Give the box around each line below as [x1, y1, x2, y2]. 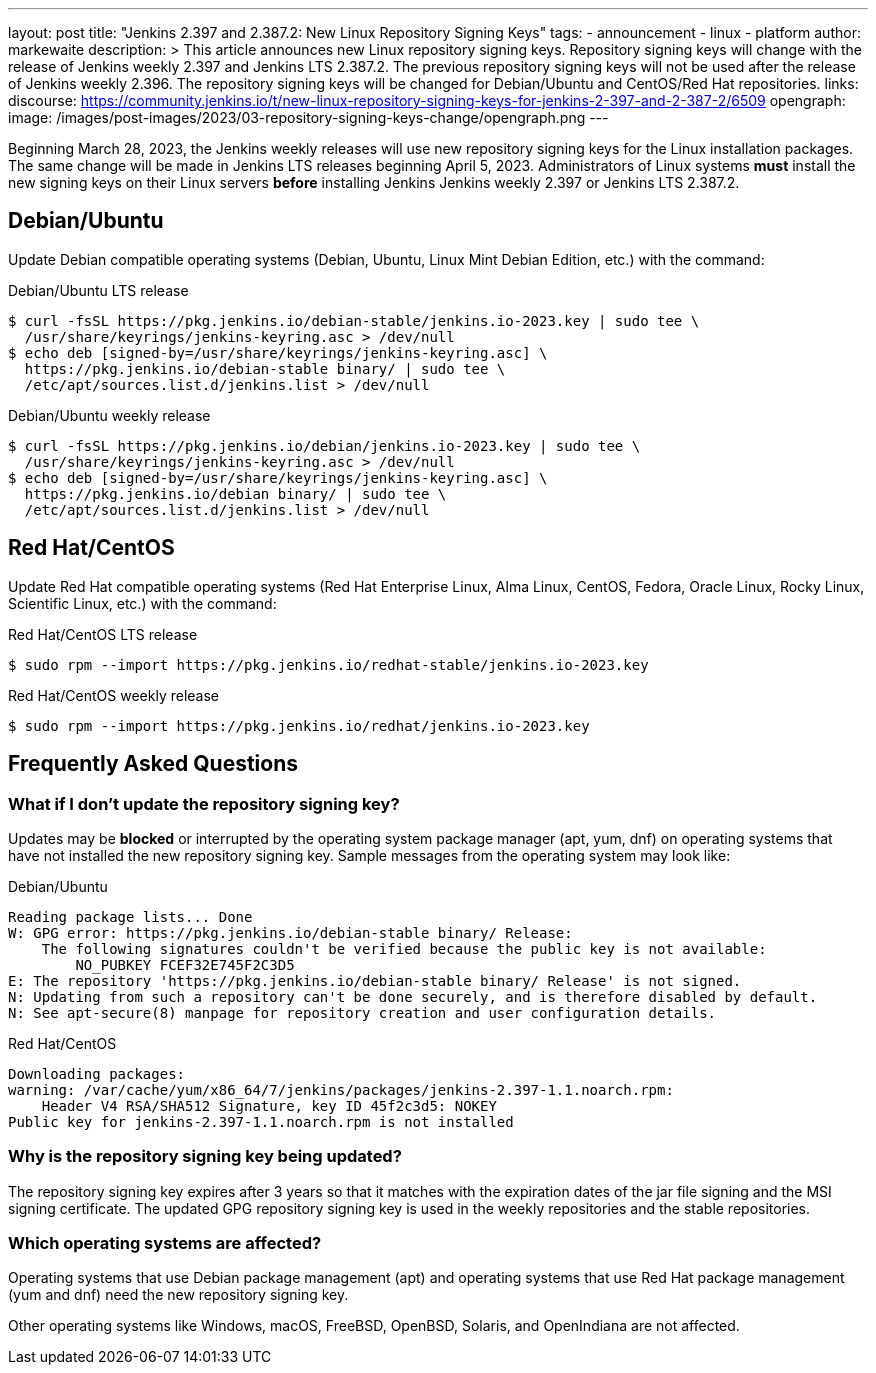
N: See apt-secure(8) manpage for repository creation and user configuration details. [8, 1004, 717, 1021]
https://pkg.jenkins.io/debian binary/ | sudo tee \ [24, 485, 447, 502]
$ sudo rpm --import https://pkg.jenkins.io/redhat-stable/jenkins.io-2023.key [8, 656, 649, 673]
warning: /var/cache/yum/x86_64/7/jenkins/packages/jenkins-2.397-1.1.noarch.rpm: [8, 1081, 674, 1098]
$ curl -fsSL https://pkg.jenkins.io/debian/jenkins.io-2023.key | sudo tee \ [8, 437, 641, 454]
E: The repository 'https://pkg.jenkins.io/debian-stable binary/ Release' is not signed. [8, 972, 742, 989]
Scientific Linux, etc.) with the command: [8, 594, 277, 612]
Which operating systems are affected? [8, 1233, 322, 1254]
